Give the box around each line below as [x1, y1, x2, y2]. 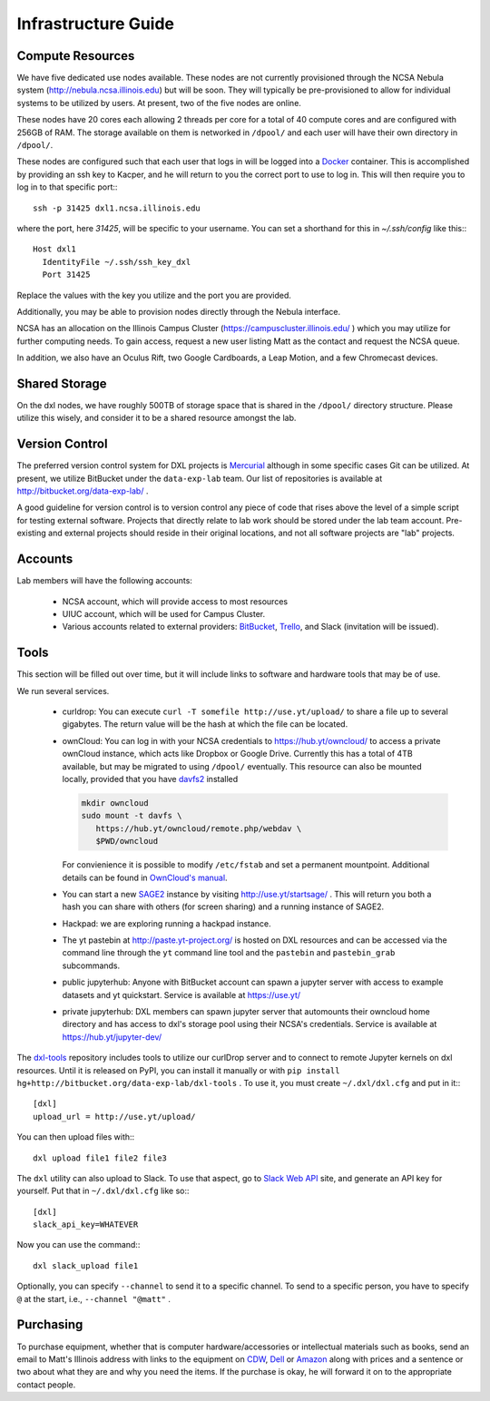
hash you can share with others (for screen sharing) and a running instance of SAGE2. [62, 901, 385, 912]
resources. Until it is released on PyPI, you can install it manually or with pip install [16, 1064, 340, 1075]
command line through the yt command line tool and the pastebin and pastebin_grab [62, 947, 396, 958]
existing [16, 527, 47, 539]
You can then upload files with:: [16, 1132, 135, 1142]
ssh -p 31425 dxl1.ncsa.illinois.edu [33, 202, 201, 213]
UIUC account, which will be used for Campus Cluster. [62, 608, 266, 619]
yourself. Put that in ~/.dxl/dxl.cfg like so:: [16, 1185, 190, 1197]
